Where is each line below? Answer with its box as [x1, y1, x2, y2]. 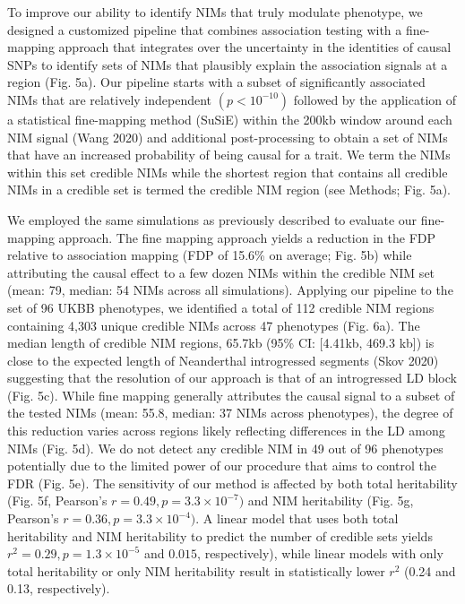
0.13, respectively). [7, 579, 110, 598]
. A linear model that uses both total [195, 509, 399, 528]
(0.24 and [403, 561, 456, 580]
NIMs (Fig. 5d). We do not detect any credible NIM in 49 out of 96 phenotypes [7, 438, 443, 457]
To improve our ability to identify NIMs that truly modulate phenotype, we [7, 3, 423, 21]
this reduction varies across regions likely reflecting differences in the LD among [7, 421, 445, 440]
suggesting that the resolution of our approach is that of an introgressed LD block [7, 368, 457, 387]
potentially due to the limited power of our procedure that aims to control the [7, 456, 437, 475]
